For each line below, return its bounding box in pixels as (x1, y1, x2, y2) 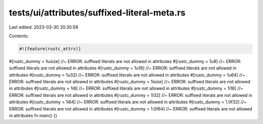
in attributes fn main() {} (9, 113, 57, 119)
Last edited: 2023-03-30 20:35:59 (9, 24, 78, 30)
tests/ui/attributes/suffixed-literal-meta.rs (9, 7, 186, 18)
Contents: (9, 33, 29, 39)
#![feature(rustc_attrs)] (19, 46, 81, 51)
